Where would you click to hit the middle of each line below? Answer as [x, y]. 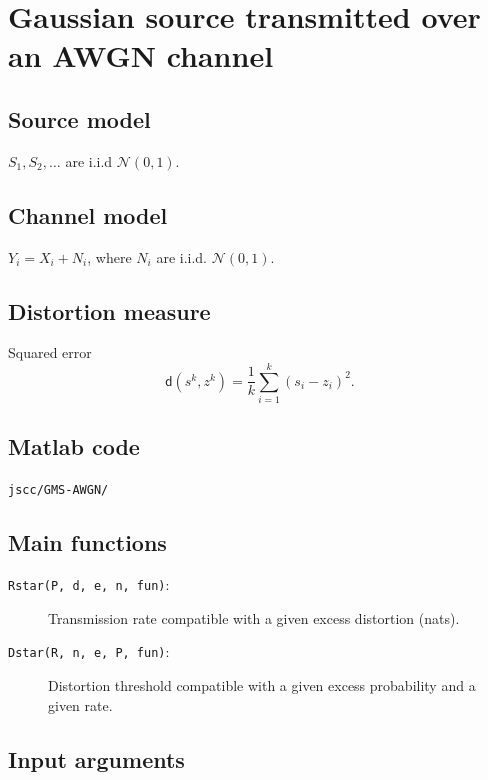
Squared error [50, 352]
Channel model [88, 214]
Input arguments [96, 758]
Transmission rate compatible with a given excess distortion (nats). [254, 617]
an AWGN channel [141, 55]
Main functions [87, 542]
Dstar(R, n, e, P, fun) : [89, 651]
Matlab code [74, 446]
